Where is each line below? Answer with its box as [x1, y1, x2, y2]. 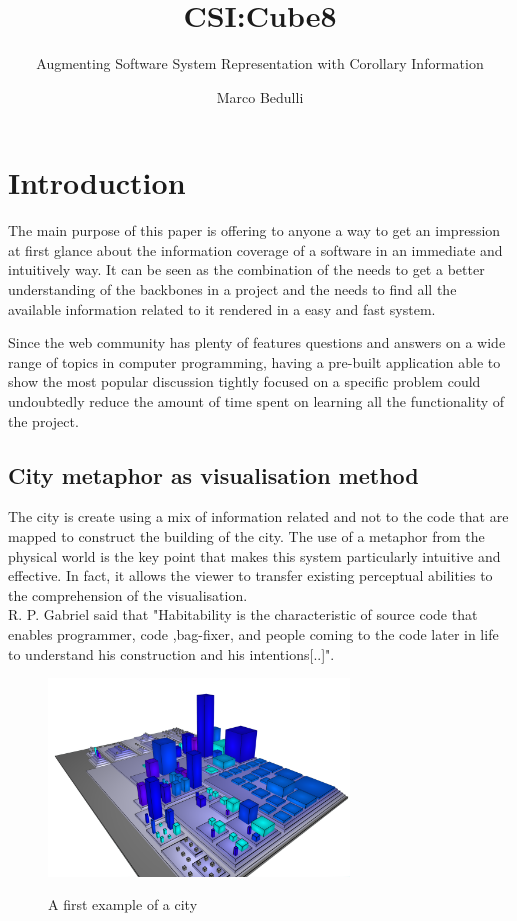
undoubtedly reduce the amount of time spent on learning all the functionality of [8, 391, 505, 411]
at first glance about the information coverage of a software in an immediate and [8, 239, 503, 260]
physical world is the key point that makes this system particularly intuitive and [8, 545, 501, 566]
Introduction [8, 162, 186, 203]
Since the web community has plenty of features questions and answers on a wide [8, 332, 506, 353]
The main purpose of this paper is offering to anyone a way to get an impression [8, 220, 501, 241]
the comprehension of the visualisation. [8, 584, 248, 605]
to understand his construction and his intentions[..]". [8, 643, 335, 664]
